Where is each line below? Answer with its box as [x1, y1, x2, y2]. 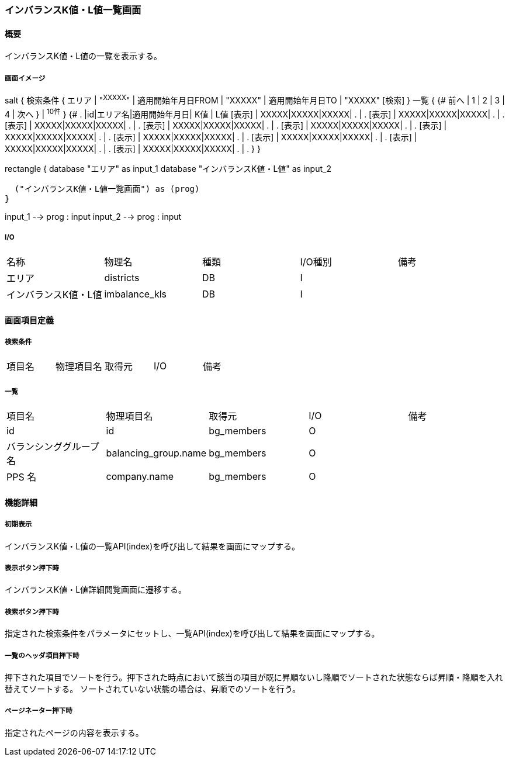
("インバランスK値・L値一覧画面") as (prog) [14, 184, 200, 194]
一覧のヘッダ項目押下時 [5, 651, 79, 660]
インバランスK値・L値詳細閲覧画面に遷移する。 [5, 584, 187, 595]
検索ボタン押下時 [5, 607, 59, 616]
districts [104, 272, 140, 284]
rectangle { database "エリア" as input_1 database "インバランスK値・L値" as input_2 [5, 164, 331, 174]
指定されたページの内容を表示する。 [5, 727, 144, 738]
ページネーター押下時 [5, 707, 72, 715]
